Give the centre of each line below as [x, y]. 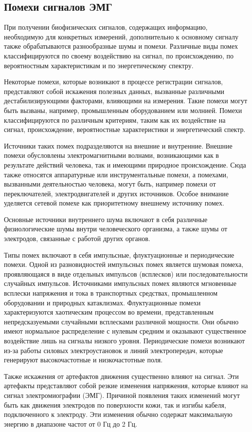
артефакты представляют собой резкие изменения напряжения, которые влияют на [126, 385]
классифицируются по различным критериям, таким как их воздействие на [115, 120]
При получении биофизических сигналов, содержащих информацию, [106, 27]
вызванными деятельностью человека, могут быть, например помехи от [110, 184]
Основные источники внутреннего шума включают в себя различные [106, 219]
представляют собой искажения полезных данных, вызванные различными [114, 91]
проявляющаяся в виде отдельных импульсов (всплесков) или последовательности [126, 273]
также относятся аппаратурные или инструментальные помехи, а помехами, [116, 174]
